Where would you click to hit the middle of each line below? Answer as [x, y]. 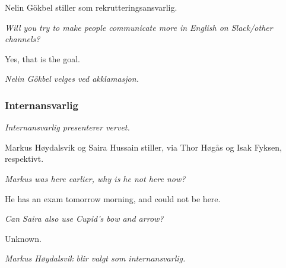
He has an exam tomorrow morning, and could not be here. [113, 198]
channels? [23, 39]
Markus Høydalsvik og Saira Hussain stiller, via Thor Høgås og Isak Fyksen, [143, 147]
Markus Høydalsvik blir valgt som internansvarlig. [95, 258]
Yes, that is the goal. [42, 58]
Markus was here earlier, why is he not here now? [95, 178]
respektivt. [24, 159]
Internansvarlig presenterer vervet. [67, 127]
